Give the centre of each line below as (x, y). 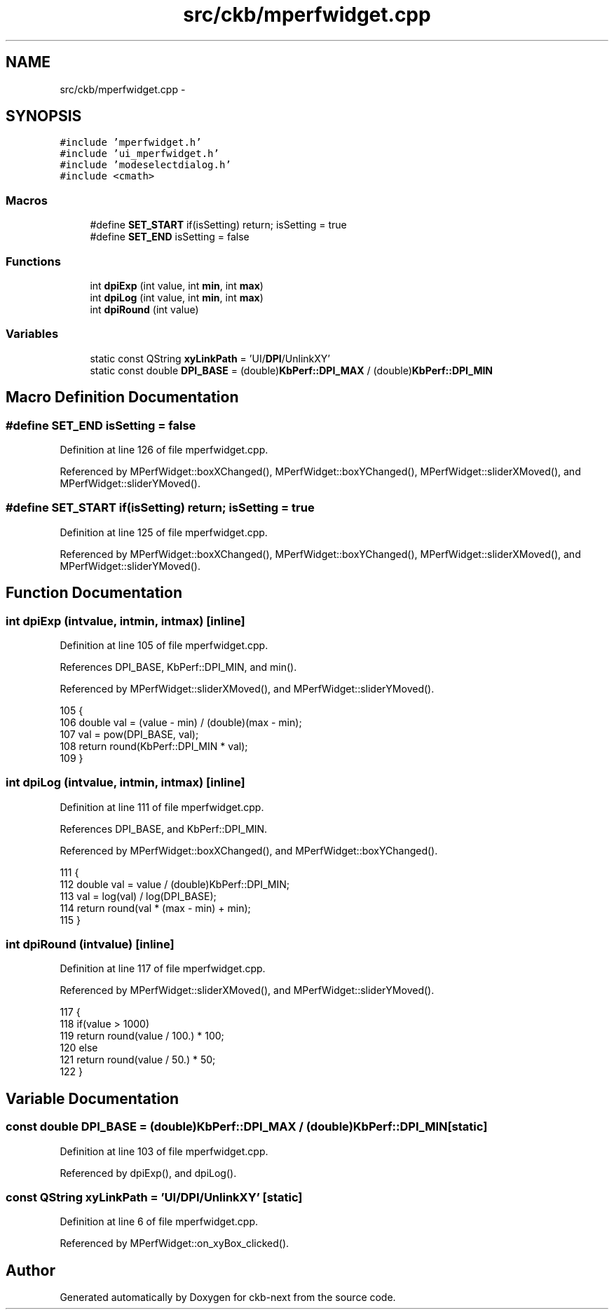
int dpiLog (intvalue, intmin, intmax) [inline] (125, 783)
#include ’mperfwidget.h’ (131, 143)
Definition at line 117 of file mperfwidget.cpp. (163, 969)
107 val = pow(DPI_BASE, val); (129, 734)
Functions (33, 261)
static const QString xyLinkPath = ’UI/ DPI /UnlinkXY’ (210, 358)
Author (30, 1270)
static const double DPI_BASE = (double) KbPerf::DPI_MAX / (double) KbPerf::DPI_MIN (292, 370)
